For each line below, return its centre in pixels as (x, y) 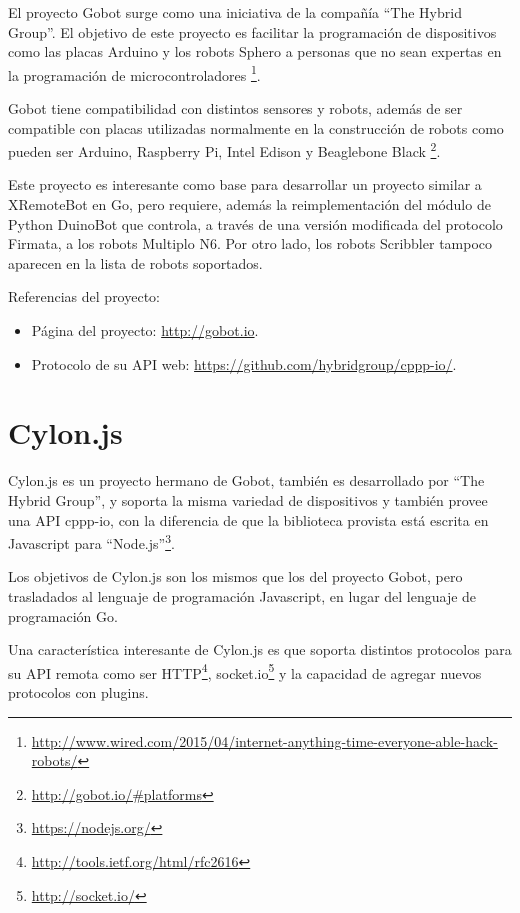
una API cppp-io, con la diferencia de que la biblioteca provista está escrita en (248, 519)
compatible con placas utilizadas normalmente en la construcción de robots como (256, 127)
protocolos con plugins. (78, 692)
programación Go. (63, 615)
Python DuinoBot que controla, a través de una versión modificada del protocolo (255, 223)
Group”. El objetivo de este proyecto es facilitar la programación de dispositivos (252, 31)
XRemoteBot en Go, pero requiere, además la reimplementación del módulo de (249, 204)
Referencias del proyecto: (84, 296)
